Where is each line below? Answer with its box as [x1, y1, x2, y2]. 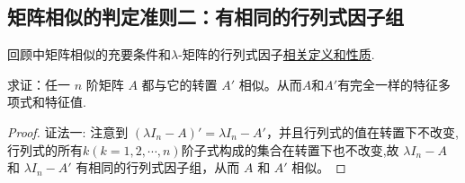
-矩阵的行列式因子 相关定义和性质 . [178, 45, 375, 64]
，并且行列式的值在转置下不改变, [265, 122, 459, 141]
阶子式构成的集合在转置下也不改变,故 [181, 140, 399, 159]
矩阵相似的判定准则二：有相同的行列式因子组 [7, 3, 404, 30]
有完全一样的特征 [337, 74, 439, 93]
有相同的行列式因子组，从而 [76, 158, 240, 177]
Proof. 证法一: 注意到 [7, 122, 129, 141]
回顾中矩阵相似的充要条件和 [7, 45, 171, 64]
